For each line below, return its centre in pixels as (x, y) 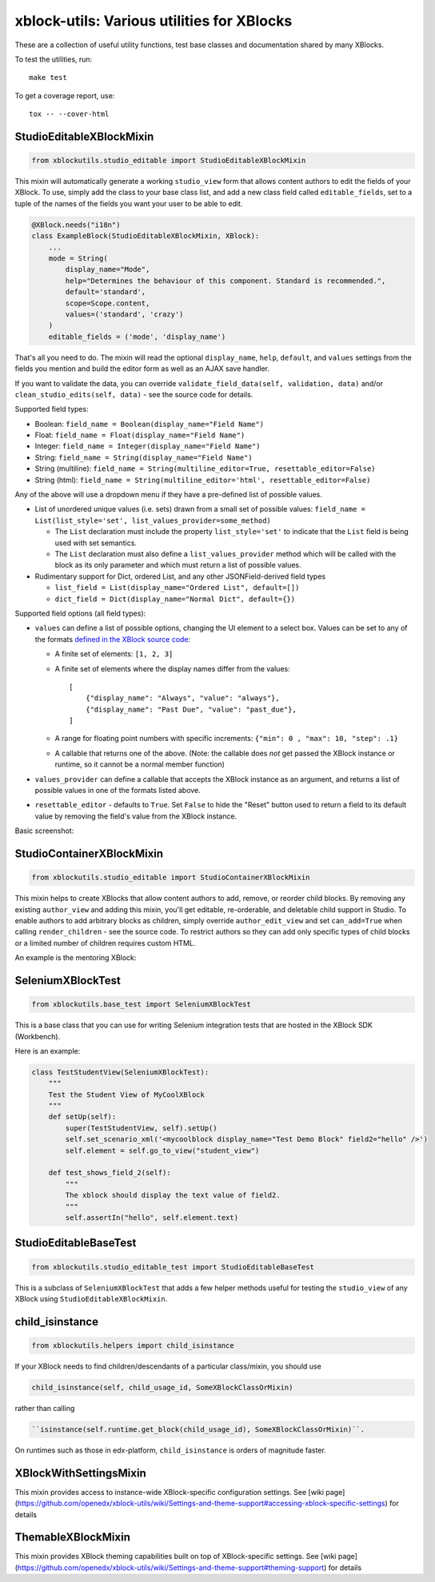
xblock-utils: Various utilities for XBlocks (154, 21)
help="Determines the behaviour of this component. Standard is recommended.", (225, 281)
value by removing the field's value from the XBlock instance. (136, 816)
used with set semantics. (96, 543)
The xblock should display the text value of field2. (173, 1195)
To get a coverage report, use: (65, 95)
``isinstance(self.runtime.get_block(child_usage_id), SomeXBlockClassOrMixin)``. (198, 1429)
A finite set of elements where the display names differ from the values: (173, 668)
